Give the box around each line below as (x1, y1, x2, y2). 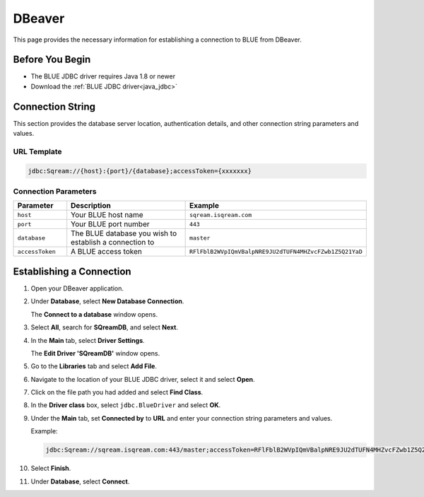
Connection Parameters (13, 187, 97, 197)
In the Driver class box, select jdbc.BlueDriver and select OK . (30, 401, 221, 409)
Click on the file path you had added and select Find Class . (30, 388, 204, 397)
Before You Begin (13, 54, 91, 66)
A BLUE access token (71, 247, 143, 257)
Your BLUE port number (71, 219, 150, 229)
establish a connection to (71, 238, 155, 247)
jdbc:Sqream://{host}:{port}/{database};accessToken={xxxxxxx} (28, 167, 252, 175)
